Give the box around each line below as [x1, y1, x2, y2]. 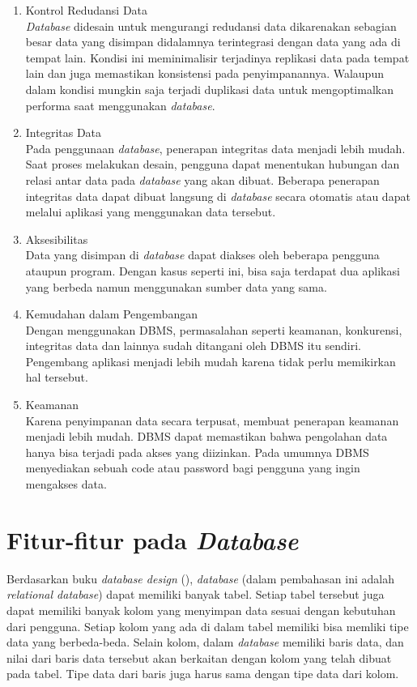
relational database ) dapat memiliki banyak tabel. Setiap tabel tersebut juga [6, 586, 385, 603]
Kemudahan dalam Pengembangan [25, 305, 198, 322]
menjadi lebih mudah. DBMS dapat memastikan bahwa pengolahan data [25, 428, 388, 445]
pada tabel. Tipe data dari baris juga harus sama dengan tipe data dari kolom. [6, 665, 399, 682]
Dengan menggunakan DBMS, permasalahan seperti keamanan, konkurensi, [25, 321, 402, 338]
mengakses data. [25, 476, 107, 493]
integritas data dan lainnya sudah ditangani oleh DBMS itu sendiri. [25, 337, 361, 354]
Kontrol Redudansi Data [25, 2, 148, 18]
